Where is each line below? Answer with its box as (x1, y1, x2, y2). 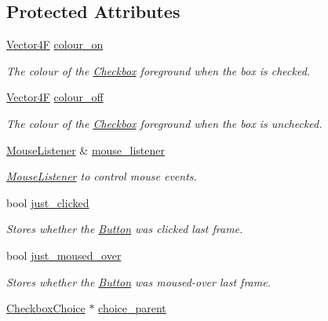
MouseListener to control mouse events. (6, 168, 197, 184)
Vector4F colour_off (6, 89, 104, 105)
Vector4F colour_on (6, 36, 104, 53)
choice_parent (98, 300, 166, 316)
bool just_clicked (6, 194, 89, 210)
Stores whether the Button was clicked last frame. (6, 221, 243, 237)
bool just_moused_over (6, 246, 122, 263)
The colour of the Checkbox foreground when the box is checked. (6, 62, 311, 78)
